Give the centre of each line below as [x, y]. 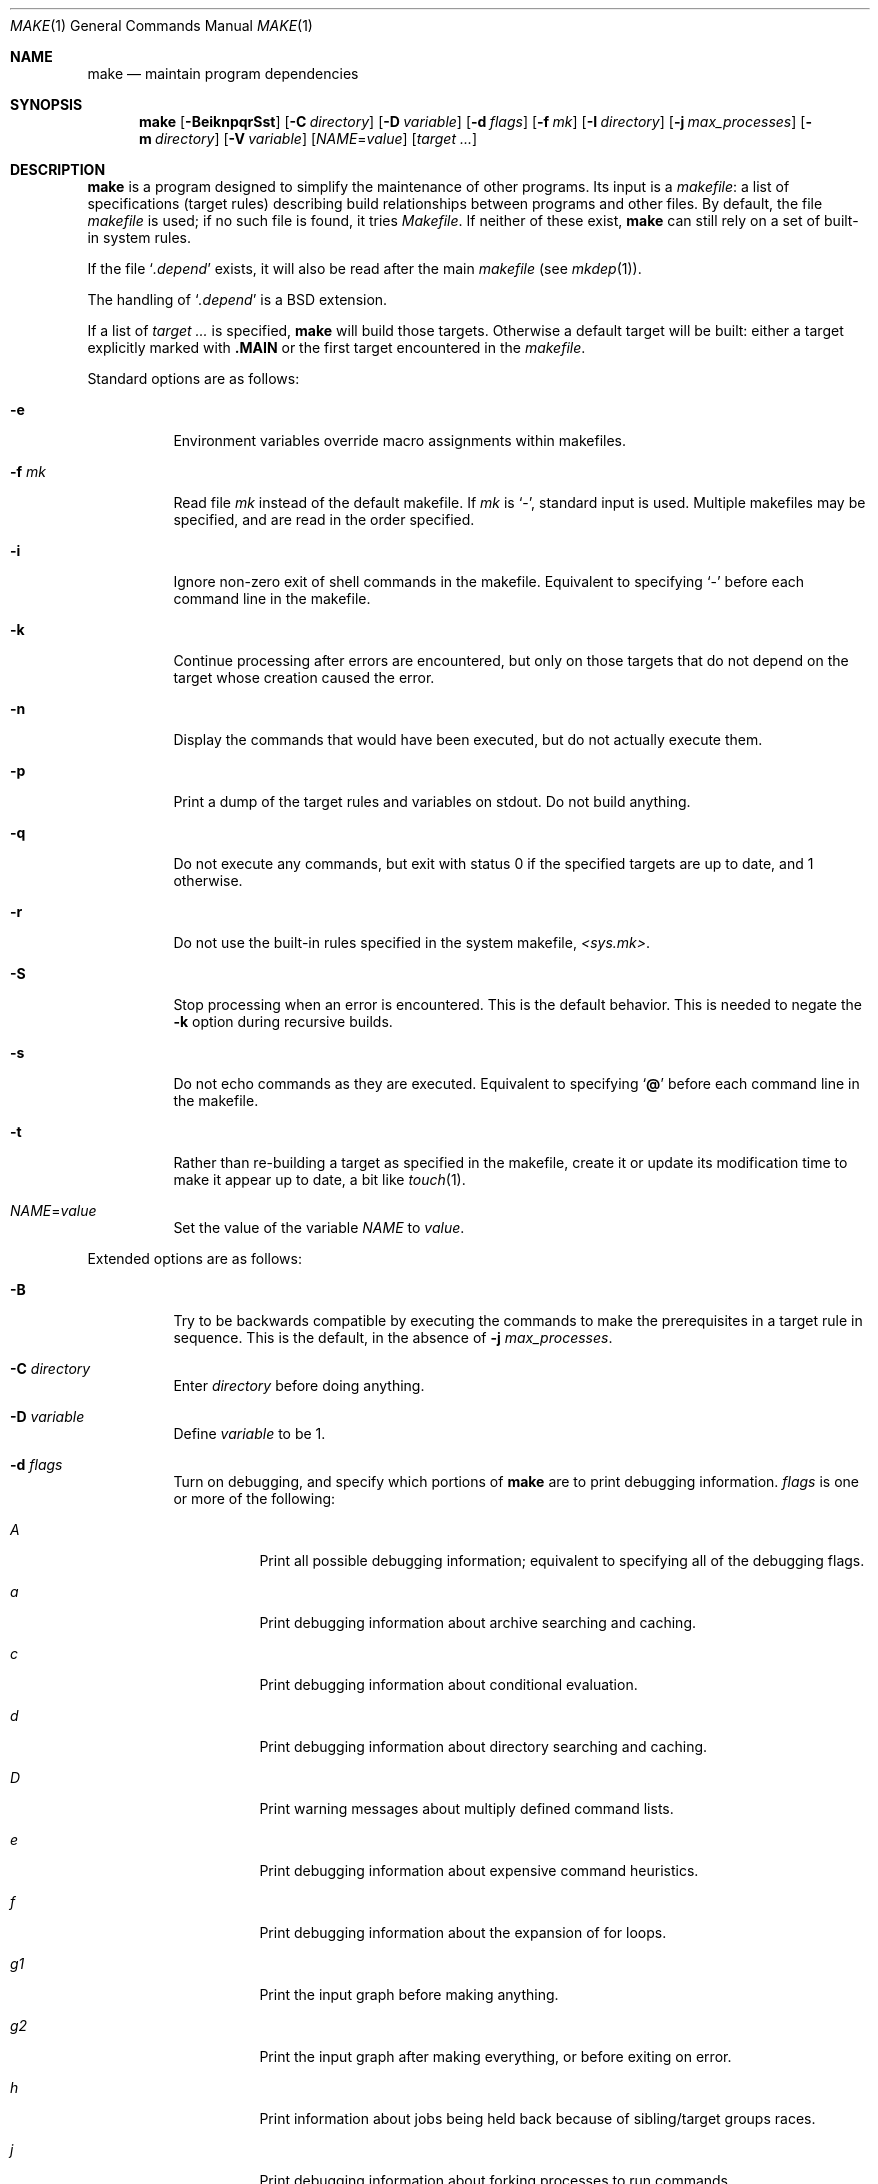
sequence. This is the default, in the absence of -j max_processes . [393, 1337]
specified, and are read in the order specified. [324, 519]
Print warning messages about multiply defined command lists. [466, 1808]
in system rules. [139, 237]
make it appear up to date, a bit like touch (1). [319, 1179]
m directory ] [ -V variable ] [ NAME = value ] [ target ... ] [308, 138]
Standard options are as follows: [193, 378]
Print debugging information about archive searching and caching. [478, 1622]
